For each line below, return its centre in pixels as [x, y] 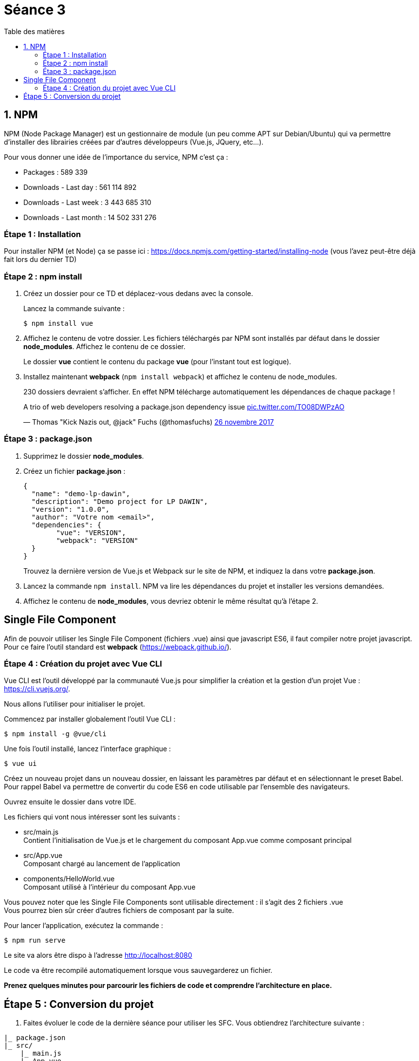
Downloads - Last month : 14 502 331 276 [90, 217]
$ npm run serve [35, 940]
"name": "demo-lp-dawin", [81, 493]
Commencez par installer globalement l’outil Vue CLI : [90, 719]
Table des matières [34, 31]
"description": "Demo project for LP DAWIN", [120, 501]
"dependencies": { [66, 525]
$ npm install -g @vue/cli [55, 734]
